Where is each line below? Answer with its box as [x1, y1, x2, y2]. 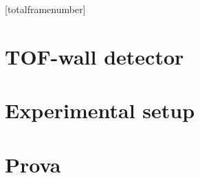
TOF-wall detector [5, 42, 184, 70]
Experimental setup [5, 96, 195, 124]
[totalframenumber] [5, 2, 86, 16]
